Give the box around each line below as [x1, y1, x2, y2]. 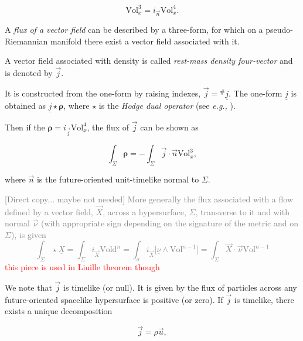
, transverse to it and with [195, 205, 290, 218]
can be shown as [140, 120, 199, 133]
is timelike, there [234, 293, 294, 305]
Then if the [5, 120, 45, 133]
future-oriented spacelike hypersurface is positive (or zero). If [5, 293, 223, 305]
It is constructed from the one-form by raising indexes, [5, 87, 201, 99]
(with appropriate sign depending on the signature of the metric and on [40, 217, 298, 229]
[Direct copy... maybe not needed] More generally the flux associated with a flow [5, 192, 294, 205]
